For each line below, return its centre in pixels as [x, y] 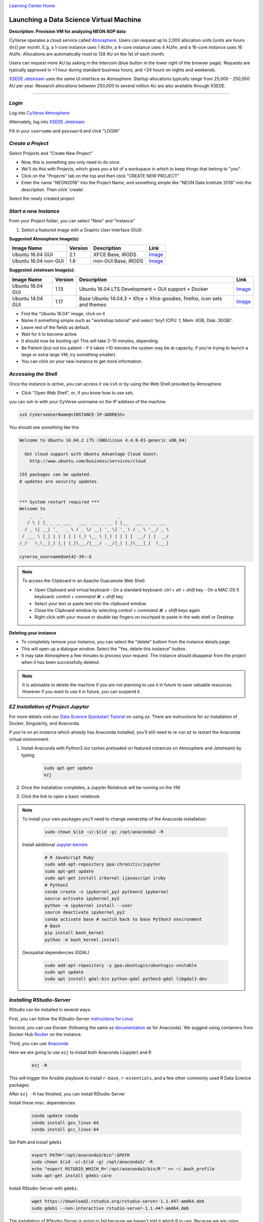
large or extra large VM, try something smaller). [69, 355]
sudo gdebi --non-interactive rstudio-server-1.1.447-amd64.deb [110, 1208]
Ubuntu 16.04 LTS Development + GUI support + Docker [144, 289]
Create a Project [29, 143]
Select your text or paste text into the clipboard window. [91, 603]
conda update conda [55, 1116]
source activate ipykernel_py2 [82, 899]
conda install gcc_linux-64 [65, 1130]
